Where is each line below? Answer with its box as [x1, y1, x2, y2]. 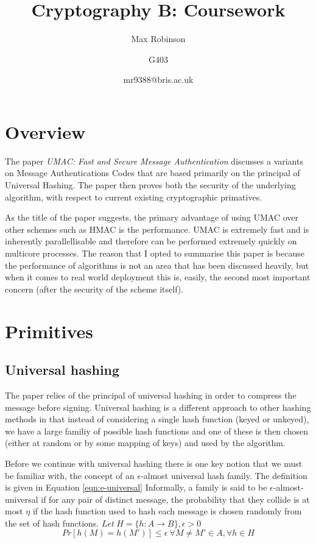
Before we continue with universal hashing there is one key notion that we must [5, 456, 303, 469]
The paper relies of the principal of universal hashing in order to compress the [5, 388, 297, 401]
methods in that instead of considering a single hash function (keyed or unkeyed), [5, 413, 309, 425]
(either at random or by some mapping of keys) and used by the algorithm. [5, 436, 286, 449]
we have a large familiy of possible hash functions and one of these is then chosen [5, 424, 308, 437]
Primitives [5, 318, 93, 343]
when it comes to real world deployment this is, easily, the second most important [5, 271, 311, 283]
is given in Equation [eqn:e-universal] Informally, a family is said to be [5, 481, 267, 494]
